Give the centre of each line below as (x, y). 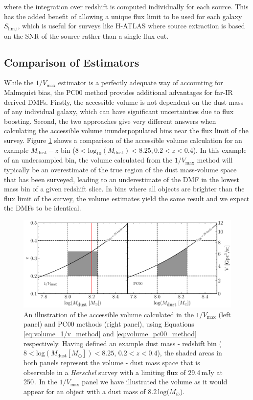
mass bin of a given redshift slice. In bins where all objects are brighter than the (124, 189)
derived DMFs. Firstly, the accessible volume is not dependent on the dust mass (124, 102)
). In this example (220, 150)
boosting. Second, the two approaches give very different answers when (110, 121)
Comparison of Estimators (72, 62)
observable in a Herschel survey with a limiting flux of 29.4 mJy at (123, 372)
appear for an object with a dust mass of (85, 391)
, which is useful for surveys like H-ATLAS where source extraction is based (131, 26)
